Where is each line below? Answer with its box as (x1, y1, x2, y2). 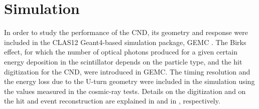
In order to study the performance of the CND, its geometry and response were (4, 27, 248, 37)
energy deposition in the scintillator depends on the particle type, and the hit (4, 56, 242, 66)
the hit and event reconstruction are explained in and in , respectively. (4, 95, 220, 106)
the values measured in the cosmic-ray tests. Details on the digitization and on (4, 85, 246, 96)
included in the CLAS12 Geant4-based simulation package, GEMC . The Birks (4, 36, 246, 47)
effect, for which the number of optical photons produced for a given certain (4, 46, 238, 57)
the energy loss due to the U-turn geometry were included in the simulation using (4, 76, 255, 86)
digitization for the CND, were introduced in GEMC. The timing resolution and (4, 66, 250, 76)
